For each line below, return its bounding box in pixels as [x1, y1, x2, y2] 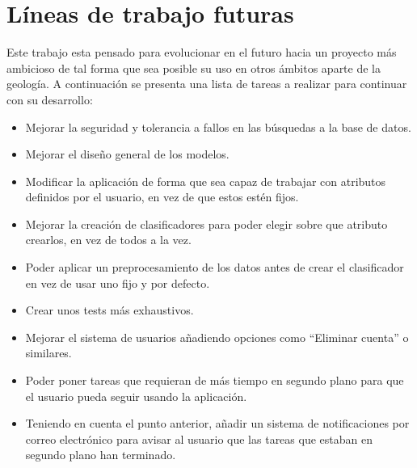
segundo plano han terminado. [25, 446, 176, 463]
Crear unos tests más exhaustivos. [25, 301, 194, 318]
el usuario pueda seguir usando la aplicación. [25, 387, 247, 404]
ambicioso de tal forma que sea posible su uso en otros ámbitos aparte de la [6, 59, 381, 76]
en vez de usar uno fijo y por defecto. [25, 274, 210, 291]
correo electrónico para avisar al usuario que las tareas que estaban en [25, 430, 373, 447]
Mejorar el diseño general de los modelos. [25, 145, 230, 162]
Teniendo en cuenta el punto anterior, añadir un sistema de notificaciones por [25, 415, 410, 432]
